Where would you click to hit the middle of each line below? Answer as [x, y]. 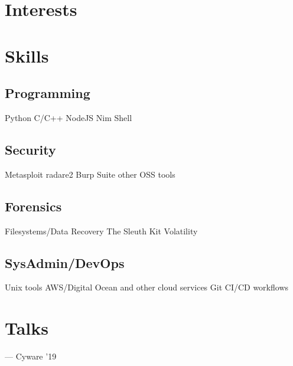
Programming [48, 93]
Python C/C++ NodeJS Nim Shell [69, 117]
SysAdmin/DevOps [65, 262]
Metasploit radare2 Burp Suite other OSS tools [90, 174]
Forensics [33, 206]
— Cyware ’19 [31, 356]
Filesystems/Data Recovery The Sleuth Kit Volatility [101, 231]
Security [30, 149]
